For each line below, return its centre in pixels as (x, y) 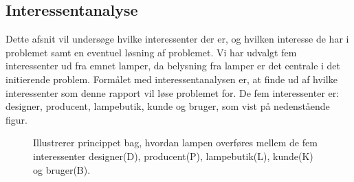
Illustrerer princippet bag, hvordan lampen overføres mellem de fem (175, 143)
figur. (16, 119)
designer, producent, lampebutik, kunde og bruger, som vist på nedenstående (168, 106)
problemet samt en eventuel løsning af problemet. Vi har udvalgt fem (151, 52)
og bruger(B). (62, 169)
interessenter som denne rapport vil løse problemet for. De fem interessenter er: (173, 92)
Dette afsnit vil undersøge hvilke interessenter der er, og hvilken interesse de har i (177, 39)
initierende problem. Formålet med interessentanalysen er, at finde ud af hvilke (172, 79)
